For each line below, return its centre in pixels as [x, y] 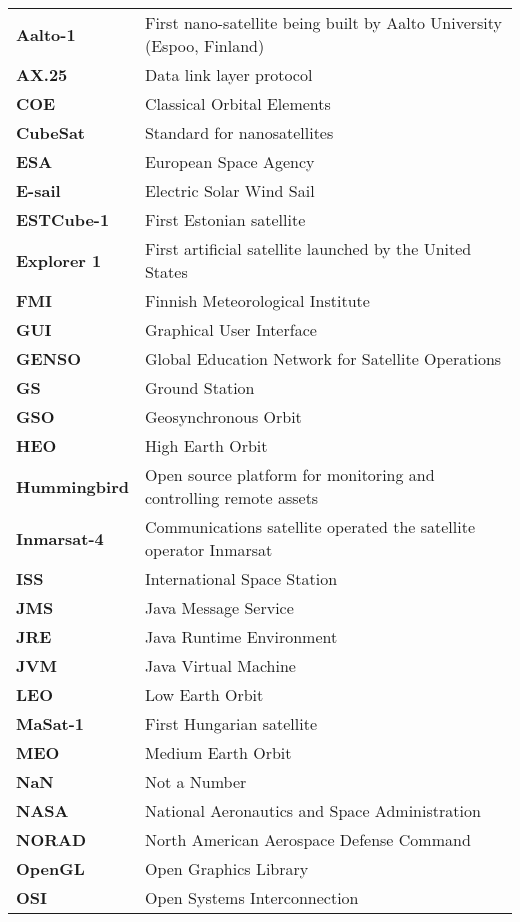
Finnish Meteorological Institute [257, 300]
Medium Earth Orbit [218, 752]
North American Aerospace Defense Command [307, 839]
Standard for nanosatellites [239, 132]
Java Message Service [219, 607]
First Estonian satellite [225, 219]
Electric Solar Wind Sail [229, 190]
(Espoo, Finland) [204, 45]
